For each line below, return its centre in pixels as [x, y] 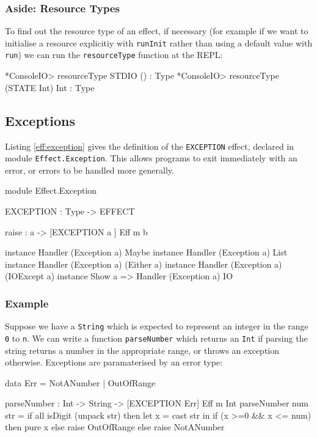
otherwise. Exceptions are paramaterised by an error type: [114, 362]
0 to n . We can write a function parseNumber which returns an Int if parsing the [156, 338]
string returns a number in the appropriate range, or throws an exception [142, 350]
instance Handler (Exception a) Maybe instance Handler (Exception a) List [146, 252]
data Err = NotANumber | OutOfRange [80, 382]
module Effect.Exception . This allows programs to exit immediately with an [151, 158]
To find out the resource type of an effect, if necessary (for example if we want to [157, 31]
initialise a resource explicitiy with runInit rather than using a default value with [159, 42]
